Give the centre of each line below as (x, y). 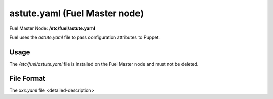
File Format (27, 78)
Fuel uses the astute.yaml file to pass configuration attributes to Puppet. (85, 37)
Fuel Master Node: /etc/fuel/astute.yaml (52, 28)
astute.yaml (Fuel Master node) (77, 13)
